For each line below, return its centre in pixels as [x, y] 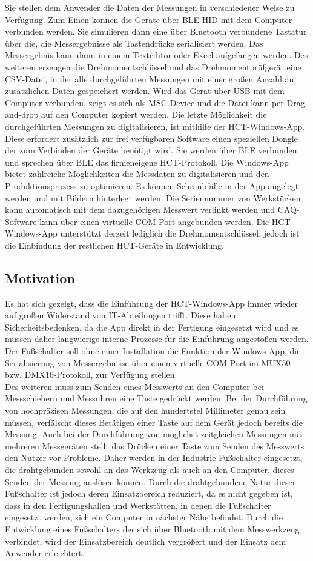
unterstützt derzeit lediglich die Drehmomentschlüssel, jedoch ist [180, 233]
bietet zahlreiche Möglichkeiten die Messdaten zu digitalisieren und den [137, 174]
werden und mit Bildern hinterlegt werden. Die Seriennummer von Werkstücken [153, 197]
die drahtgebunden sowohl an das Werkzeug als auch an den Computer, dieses [150, 469]
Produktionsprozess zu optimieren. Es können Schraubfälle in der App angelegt [152, 185]
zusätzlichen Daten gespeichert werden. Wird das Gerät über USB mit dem [145, 91]
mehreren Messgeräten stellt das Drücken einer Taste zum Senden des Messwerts [155, 445]
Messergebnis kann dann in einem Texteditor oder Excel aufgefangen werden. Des [156, 55]
